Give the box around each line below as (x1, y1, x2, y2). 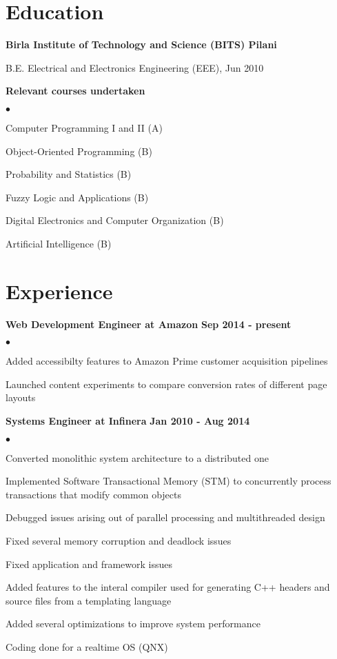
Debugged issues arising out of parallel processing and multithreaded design (6, 510, 325, 525)
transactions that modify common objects (6, 487, 181, 501)
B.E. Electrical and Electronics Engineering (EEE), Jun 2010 (6, 60, 264, 74)
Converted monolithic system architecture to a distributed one (6, 450, 269, 465)
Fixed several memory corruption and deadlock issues (6, 533, 232, 547)
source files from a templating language (6, 593, 172, 607)
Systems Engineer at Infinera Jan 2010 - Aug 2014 (6, 413, 250, 427)
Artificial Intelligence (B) (6, 236, 112, 250)
